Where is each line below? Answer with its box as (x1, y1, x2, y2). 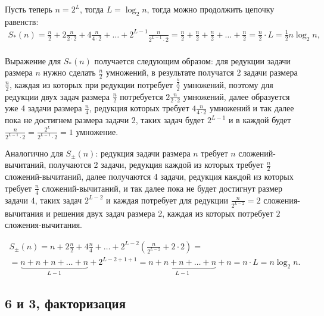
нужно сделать (43, 66, 96, 79)
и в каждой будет (228, 114, 291, 126)
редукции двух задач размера (5, 90, 110, 102)
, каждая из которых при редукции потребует (9, 78, 173, 90)
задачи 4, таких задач (5, 193, 82, 206)
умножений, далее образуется (183, 90, 290, 102)
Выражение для (5, 54, 61, 67)
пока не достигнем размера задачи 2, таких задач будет (5, 114, 205, 126)
